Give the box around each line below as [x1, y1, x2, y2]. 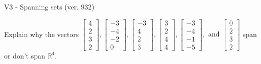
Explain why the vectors [4, 28, 79, 39]
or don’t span [4, 50, 45, 60]
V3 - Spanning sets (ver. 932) [4, 1, 95, 11]
